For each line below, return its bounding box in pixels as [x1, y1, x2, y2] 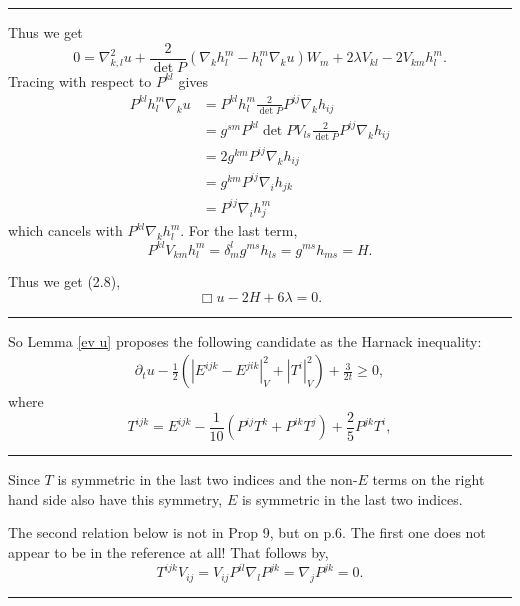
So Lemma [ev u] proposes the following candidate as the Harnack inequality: [8, 330, 482, 351]
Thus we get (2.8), [8, 271, 121, 291]
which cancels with [8, 220, 123, 241]
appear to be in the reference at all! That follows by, [8, 542, 329, 563]
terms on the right [372, 469, 485, 490]
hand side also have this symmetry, [8, 488, 223, 509]
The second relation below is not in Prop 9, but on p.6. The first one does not [8, 522, 486, 543]
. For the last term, [180, 220, 298, 241]
